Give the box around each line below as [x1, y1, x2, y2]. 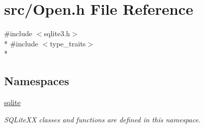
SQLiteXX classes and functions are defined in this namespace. [4, 114, 201, 124]
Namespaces [4, 73, 69, 89]
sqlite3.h [44, 28, 70, 39]
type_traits [50, 38, 86, 48]
